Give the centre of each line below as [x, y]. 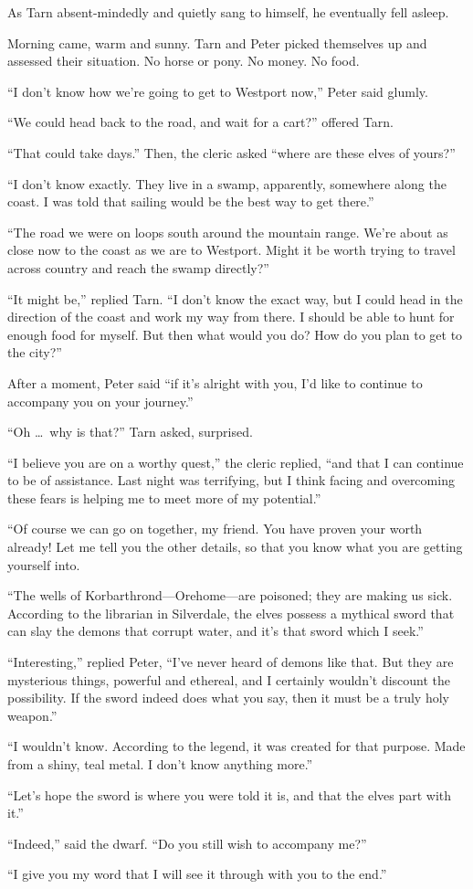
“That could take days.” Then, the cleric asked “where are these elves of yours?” [231, 152]
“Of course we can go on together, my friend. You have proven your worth [215, 529]
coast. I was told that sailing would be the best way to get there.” [191, 201]
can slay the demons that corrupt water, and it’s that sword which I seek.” [215, 631]
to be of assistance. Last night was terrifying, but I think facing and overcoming [231, 480]
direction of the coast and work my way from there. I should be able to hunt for [231, 317]
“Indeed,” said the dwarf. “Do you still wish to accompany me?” [187, 843]
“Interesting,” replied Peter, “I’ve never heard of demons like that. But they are [231, 662]
